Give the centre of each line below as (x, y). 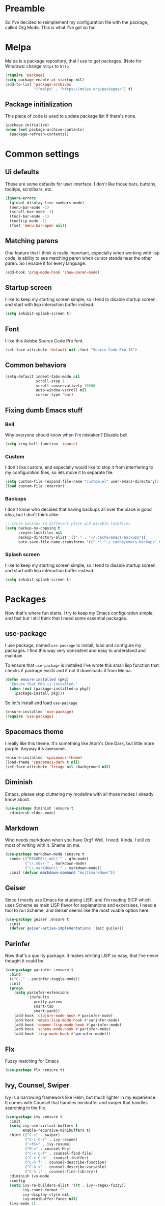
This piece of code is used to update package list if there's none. (71, 116)
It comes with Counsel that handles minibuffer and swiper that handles (77, 1102)
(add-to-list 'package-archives (38, 84)
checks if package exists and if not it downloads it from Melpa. (69, 671)
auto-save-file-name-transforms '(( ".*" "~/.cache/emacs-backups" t (90, 542)
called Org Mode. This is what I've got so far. (50, 27)
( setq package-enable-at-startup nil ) (45, 80)
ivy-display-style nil (46, 1194)
